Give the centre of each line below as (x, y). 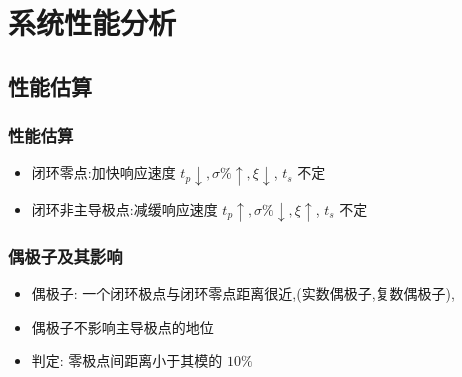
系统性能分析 (92, 22)
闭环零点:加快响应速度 (103, 172)
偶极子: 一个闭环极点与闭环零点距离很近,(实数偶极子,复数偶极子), (243, 293)
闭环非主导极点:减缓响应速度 (124, 208)
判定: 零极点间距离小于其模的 (127, 360)
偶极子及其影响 (65, 255)
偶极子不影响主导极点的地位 (122, 326)
